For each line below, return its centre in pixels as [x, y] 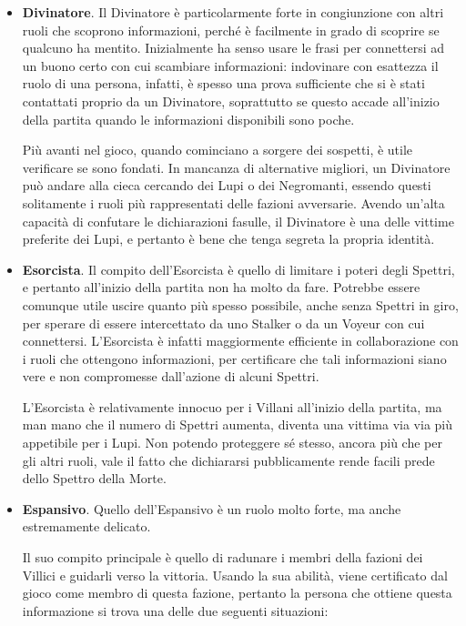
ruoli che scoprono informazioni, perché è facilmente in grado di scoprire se [231, 30]
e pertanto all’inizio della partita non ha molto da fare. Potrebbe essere [221, 287]
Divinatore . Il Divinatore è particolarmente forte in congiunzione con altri [233, 12]
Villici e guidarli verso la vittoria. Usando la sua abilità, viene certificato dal [235, 575]
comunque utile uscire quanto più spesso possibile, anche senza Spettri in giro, [240, 304]
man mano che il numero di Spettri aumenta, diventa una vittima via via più [238, 424]
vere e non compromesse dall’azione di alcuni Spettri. [171, 376]
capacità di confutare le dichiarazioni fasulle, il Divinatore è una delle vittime [238, 221]
